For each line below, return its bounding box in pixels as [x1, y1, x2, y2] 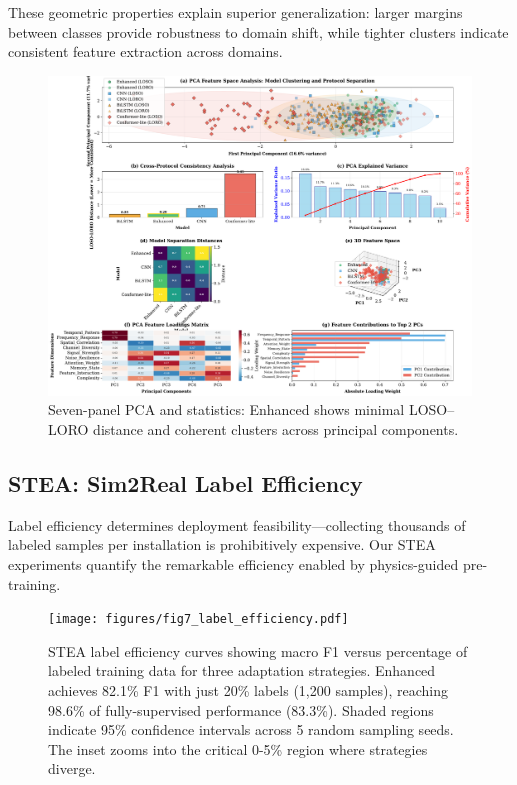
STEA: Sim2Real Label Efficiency [8, 468, 363, 499]
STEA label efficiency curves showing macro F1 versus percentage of [48, 640, 468, 661]
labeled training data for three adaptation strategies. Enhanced [48, 660, 436, 681]
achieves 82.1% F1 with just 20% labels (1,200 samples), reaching [48, 680, 448, 701]
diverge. [48, 758, 96, 779]
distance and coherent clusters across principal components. [93, 419, 459, 440]
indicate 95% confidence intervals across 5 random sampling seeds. [48, 719, 454, 740]
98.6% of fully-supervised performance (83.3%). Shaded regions [48, 699, 434, 720]
